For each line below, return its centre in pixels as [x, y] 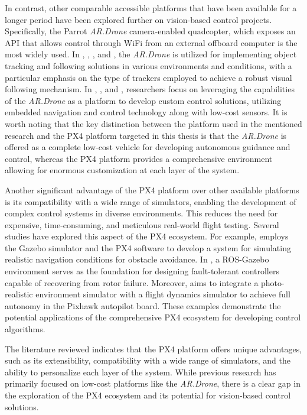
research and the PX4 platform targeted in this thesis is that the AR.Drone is [146, 135]
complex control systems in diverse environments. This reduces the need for [141, 213]
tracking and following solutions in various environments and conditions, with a [148, 65]
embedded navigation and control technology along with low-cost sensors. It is [146, 112]
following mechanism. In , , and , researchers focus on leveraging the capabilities [150, 89]
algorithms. [25, 329]
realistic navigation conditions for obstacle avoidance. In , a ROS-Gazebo [137, 259]
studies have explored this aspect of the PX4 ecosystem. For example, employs [147, 236]
